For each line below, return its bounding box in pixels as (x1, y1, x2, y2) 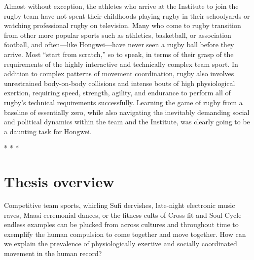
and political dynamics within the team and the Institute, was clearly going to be (4, 116, 250, 127)
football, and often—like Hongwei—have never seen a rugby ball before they (4, 39, 234, 50)
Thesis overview (4, 172, 114, 192)
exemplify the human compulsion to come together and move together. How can (4, 229, 246, 239)
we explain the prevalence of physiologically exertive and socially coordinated (4, 238, 237, 249)
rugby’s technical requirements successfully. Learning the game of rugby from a (4, 97, 243, 107)
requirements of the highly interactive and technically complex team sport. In (4, 58, 238, 69)
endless (4, 219, 25, 230)
